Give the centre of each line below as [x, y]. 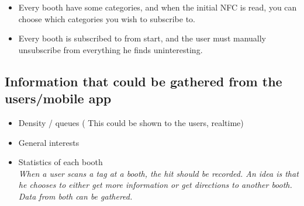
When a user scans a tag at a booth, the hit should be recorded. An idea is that [158, 173]
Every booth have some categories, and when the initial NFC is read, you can [158, 7]
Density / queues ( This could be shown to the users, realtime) [131, 122]
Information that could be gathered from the [144, 81]
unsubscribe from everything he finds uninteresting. [110, 49]
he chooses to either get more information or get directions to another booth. [155, 185]
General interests [49, 142]
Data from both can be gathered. [75, 196]
